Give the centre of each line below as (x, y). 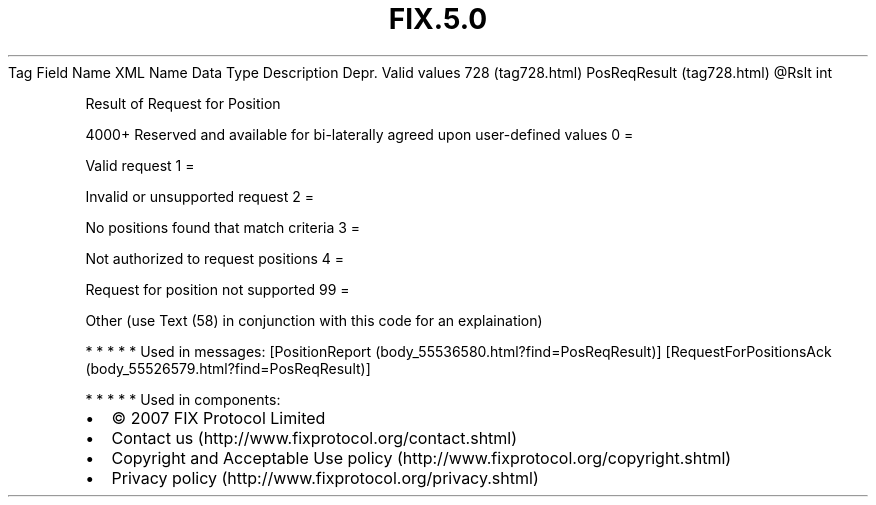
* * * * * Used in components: (183, 399)
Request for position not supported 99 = (217, 289)
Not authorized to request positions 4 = (215, 258)
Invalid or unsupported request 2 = (199, 196)
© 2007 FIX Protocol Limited (218, 417)
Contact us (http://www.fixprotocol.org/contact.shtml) (314, 437)
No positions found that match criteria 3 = (223, 227)
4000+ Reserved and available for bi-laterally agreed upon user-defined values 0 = (359, 134)
